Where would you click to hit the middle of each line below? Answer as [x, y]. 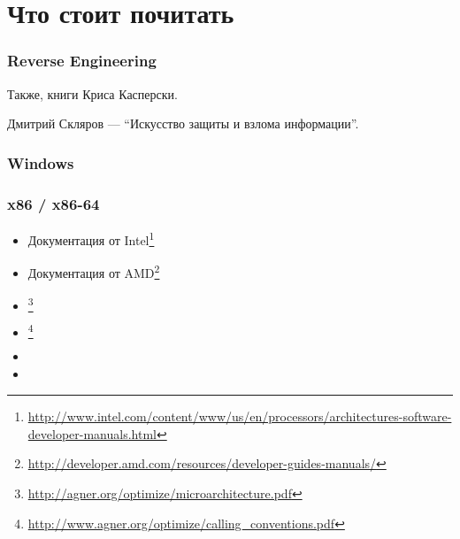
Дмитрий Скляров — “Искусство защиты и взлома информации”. [183, 123]
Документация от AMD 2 [94, 271]
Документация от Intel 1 [91, 238]
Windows [41, 162]
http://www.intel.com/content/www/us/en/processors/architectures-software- [240, 416]
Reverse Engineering [82, 61]
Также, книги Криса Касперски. [92, 93]
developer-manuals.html [92, 433]
